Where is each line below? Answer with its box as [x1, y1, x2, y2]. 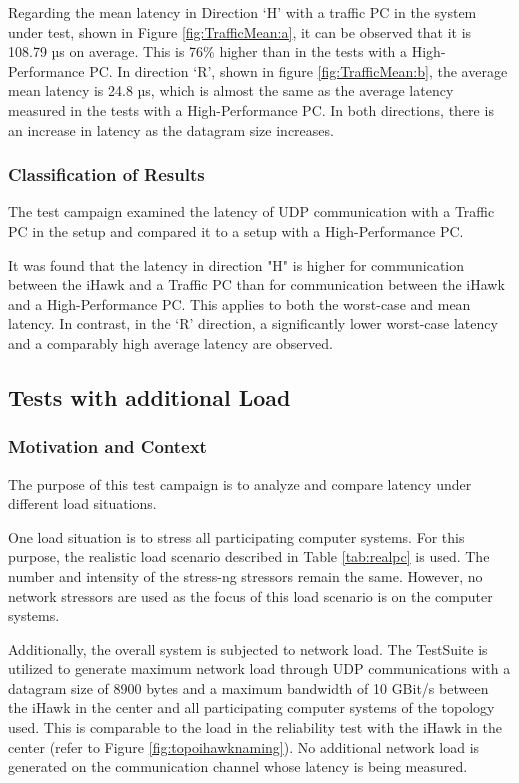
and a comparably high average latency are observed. [8, 332, 333, 353]
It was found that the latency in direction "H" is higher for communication [8, 254, 465, 275]
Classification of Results [8, 162, 205, 187]
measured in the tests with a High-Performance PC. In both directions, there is [8, 99, 494, 120]
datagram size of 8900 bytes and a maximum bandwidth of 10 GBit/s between [8, 677, 489, 698]
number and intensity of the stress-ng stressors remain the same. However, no [8, 565, 483, 586]
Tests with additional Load [8, 381, 291, 412]
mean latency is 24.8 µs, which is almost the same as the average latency [8, 80, 454, 101]
